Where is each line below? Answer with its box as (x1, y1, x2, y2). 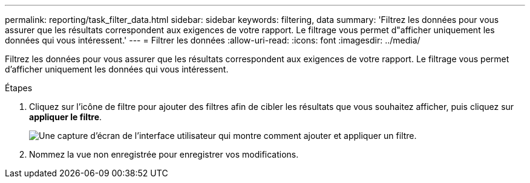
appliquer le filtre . (29, 112, 102, 122)
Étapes (5, 83, 33, 93)
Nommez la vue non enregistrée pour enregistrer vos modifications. (29, 149, 299, 159)
